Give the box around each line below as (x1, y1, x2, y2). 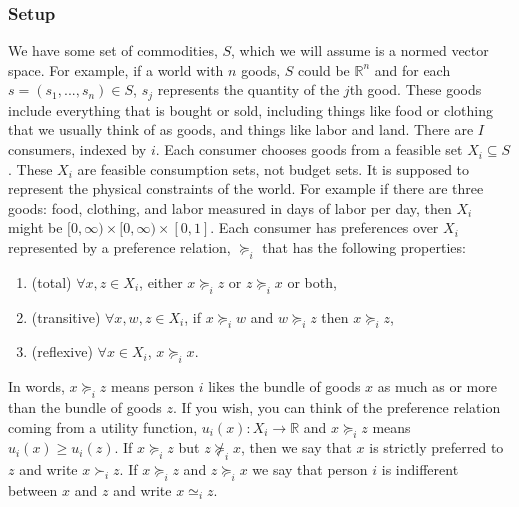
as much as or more (377, 376, 497, 397)
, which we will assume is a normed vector (231, 40, 489, 61)
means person (111, 376, 195, 397)
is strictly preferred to (369, 437, 504, 458)
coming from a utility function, (8, 416, 198, 437)
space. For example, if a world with (8, 59, 224, 80)
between (8, 479, 58, 500)
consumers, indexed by (8, 139, 147, 160)
